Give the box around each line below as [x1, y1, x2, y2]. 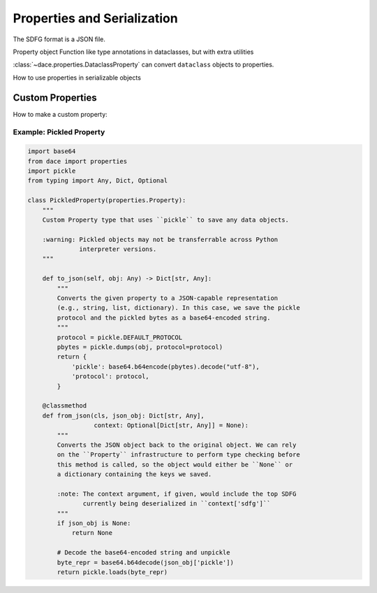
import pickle [27, 166, 76, 175]
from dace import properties [27, 157, 128, 165]
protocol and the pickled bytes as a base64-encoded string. [57, 313, 271, 322]
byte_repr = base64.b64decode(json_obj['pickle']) [57, 558, 234, 566]
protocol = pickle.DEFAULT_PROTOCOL [57, 333, 183, 341]
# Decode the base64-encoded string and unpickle [57, 549, 230, 557]
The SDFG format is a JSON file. [13, 35, 106, 43]
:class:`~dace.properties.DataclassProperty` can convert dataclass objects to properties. [13, 60, 274, 69]
